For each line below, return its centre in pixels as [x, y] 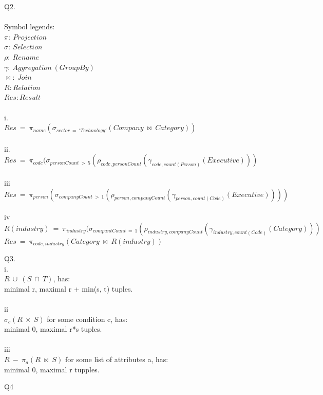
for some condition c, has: [87, 319]
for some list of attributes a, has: [117, 359]
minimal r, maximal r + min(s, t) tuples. [69, 288]
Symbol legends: [30, 26]
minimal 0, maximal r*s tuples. [53, 329]
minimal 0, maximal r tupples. [52, 369]
